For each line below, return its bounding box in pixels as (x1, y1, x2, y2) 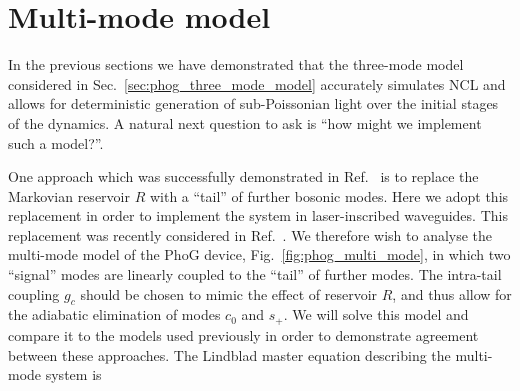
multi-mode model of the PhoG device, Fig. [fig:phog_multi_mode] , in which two (8, 244, 511, 265)
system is (45, 364, 102, 385)
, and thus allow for (392, 283, 512, 304)
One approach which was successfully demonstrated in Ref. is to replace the (8, 166, 479, 187)
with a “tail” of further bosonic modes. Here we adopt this (149, 185, 509, 206)
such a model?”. (8, 132, 104, 153)
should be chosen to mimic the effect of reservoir (80, 283, 378, 304)
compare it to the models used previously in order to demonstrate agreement (8, 324, 479, 345)
